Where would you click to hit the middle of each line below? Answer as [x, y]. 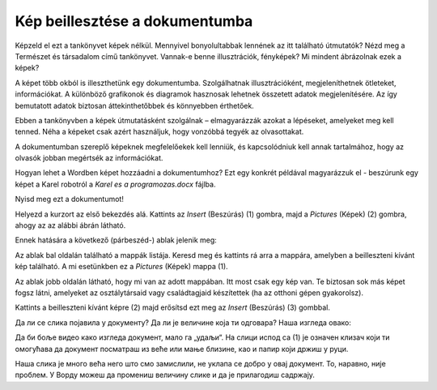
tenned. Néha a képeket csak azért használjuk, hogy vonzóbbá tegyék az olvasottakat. [159, 132]
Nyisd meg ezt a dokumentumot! [70, 199]
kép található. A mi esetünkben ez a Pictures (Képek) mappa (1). [121, 267]
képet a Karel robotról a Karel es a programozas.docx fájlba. [115, 184]
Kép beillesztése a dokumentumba [134, 21]
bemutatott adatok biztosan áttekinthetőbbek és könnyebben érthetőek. [134, 105]
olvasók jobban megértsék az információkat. [89, 158]
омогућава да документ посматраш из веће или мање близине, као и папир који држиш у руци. [182, 349]
